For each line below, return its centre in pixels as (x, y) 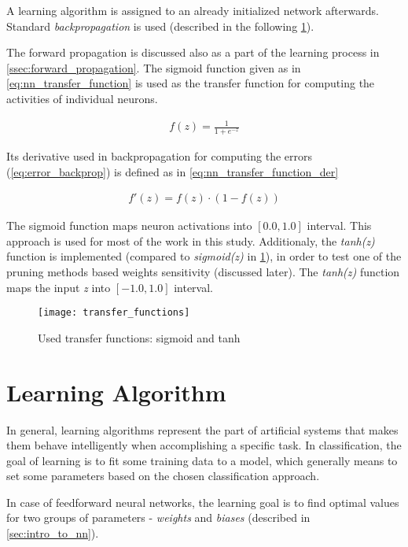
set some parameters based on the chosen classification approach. (163, 476)
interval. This (339, 225)
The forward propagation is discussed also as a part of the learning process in (193, 52)
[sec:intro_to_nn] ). (53, 533)
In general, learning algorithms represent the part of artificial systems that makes (202, 429)
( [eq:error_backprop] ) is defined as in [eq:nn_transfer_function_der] (173, 171)
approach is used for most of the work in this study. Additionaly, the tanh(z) (191, 240)
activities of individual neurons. (82, 98)
